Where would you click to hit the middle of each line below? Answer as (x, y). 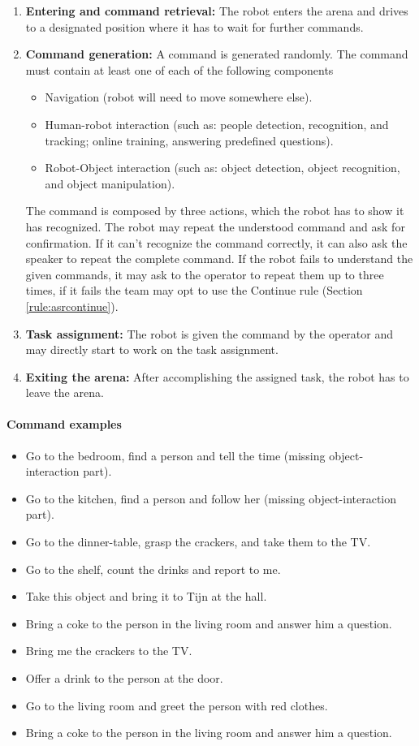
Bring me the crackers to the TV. (109, 651)
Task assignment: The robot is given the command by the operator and (209, 333)
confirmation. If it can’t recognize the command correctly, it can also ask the (216, 242)
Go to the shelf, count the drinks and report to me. (153, 569)
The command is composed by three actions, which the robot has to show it (215, 211)
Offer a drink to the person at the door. (124, 678)
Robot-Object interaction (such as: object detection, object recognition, (222, 168)
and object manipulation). (110, 183)
